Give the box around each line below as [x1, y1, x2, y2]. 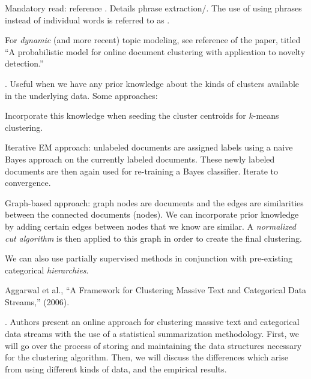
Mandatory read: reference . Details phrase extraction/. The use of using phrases [5, 2, 302, 14]
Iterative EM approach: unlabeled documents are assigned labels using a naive [5, 141, 293, 154]
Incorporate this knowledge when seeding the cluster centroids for [5, 109, 246, 122]
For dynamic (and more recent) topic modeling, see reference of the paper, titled [5, 34, 301, 46]
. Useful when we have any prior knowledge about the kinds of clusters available [5, 77, 300, 89]
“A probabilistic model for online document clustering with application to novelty [5, 45, 306, 58]
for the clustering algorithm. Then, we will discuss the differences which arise [5, 351, 288, 363]
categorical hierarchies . [5, 263, 89, 276]
